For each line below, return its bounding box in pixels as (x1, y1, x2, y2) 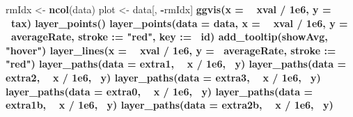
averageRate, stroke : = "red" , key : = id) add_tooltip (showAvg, (11, 29, 328, 44)
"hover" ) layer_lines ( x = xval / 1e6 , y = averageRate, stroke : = (6, 42, 336, 57)
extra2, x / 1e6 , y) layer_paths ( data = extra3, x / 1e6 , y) (6, 70, 321, 84)
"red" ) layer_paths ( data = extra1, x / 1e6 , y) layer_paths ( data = (6, 56, 346, 71)
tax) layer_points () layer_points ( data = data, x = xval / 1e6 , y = (11, 15, 348, 30)
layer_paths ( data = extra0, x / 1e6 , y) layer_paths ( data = (6, 84, 313, 98)
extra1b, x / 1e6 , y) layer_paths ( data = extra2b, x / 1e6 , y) (6, 97, 334, 112)
